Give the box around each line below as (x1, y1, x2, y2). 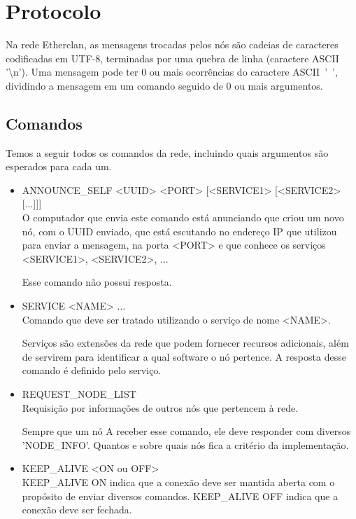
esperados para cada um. (6, 159, 112, 174)
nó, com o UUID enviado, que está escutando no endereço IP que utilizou (22, 223, 337, 238)
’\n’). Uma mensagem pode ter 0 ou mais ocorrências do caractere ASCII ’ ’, (6, 64, 338, 79)
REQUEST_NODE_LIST (22, 387, 136, 401)
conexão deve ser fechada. (22, 502, 132, 517)
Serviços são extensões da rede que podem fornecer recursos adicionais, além (22, 335, 349, 350)
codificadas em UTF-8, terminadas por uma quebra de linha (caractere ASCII (6, 50, 339, 65)
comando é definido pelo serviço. (22, 363, 162, 378)
